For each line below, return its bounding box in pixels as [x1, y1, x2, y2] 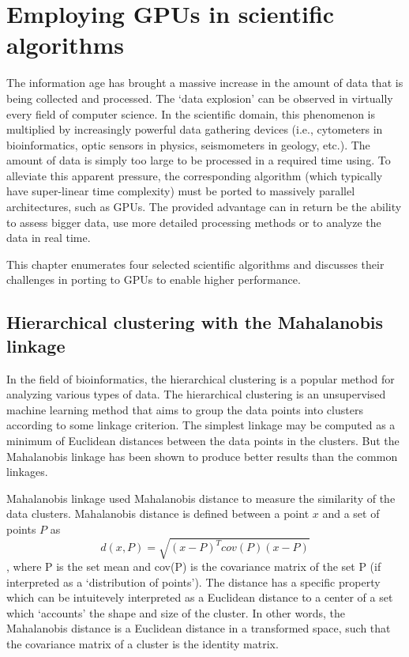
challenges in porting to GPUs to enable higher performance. [6, 271, 301, 288]
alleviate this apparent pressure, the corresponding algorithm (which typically [6, 167, 383, 183]
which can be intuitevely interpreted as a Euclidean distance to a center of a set [6, 589, 393, 606]
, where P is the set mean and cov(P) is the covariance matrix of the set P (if [6, 558, 381, 575]
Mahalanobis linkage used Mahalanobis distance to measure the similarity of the [6, 489, 396, 506]
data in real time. [6, 229, 91, 246]
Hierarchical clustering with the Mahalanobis [6, 310, 384, 334]
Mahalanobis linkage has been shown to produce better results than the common [6, 447, 398, 464]
